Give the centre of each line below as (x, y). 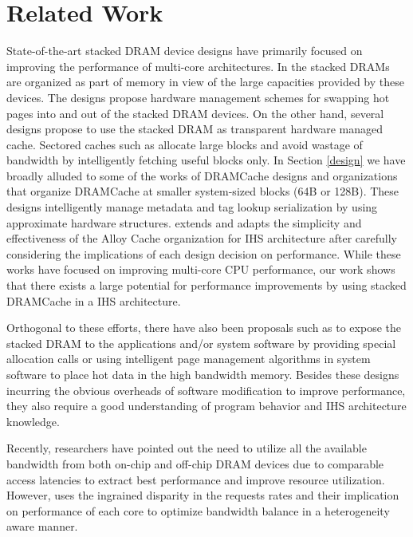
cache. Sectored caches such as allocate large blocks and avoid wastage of (185, 144)
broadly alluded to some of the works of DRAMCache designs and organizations (202, 175)
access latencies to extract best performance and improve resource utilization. (196, 479)
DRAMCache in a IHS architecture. (94, 300)
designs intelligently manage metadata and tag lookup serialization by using (192, 207)
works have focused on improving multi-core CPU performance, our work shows (201, 269)
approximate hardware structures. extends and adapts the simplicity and (184, 222)
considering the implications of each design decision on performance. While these (204, 253)
